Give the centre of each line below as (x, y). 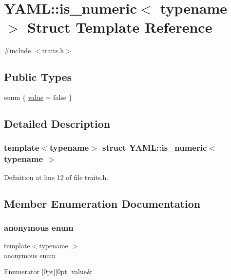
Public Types (38, 77)
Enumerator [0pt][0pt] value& (48, 271)
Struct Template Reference (120, 27)
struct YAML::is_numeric (155, 148)
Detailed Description (57, 124)
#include (18, 50)
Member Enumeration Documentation (102, 203)
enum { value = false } (38, 97)
